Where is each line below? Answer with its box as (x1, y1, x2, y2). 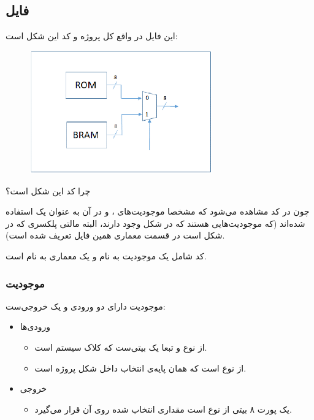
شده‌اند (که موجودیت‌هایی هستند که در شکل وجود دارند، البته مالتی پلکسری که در (6, 216, 305, 229)
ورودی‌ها (20, 320, 50, 333)
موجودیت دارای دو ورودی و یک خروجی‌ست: (6, 299, 166, 312)
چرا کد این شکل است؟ (6, 184, 91, 197)
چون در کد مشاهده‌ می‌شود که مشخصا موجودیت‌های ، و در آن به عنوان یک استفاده (6, 205, 310, 218)
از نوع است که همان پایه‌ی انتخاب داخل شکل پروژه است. (34, 361, 247, 374)
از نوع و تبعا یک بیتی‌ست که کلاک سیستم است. (34, 341, 207, 354)
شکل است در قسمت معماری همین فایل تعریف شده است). (6, 229, 225, 242)
